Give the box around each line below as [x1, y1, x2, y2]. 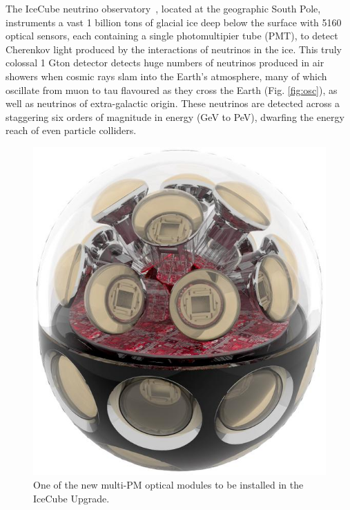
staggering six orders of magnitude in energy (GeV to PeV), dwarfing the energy [6, 109, 344, 124]
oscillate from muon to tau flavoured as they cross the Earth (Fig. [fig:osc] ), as [6, 82, 338, 97]
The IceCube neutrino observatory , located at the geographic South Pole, [6, 1, 321, 15]
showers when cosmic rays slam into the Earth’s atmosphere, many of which [6, 68, 327, 83]
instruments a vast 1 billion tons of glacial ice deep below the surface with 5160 [6, 15, 342, 29]
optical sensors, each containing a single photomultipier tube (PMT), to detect [6, 28, 338, 43]
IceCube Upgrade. [33, 491, 110, 505]
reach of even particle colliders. [6, 123, 137, 138]
